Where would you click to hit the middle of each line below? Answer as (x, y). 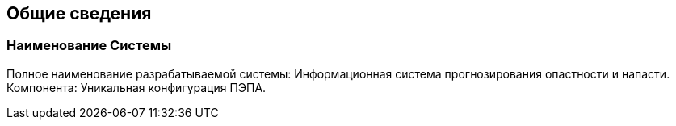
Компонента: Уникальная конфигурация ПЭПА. (136, 87)
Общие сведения (79, 13)
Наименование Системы (89, 46)
